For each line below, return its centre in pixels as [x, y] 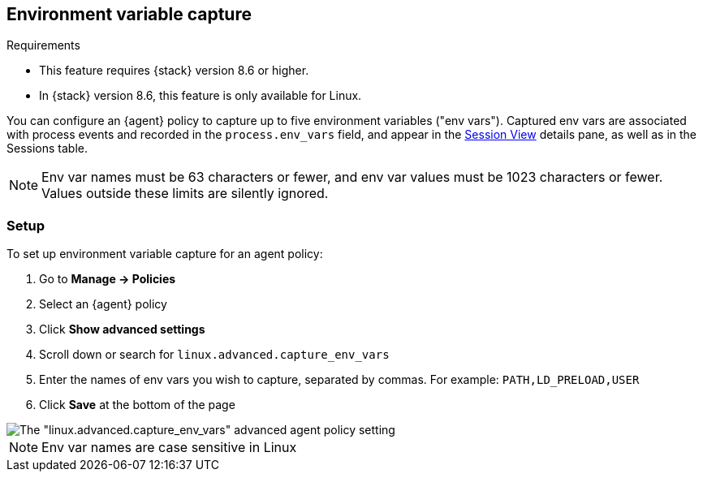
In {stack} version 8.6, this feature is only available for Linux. [201, 96]
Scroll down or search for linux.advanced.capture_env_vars [214, 355]
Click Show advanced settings [122, 329]
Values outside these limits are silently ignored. [185, 194]
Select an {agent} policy [103, 304]
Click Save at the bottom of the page [137, 405]
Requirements [43, 45]
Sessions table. [47, 149]
